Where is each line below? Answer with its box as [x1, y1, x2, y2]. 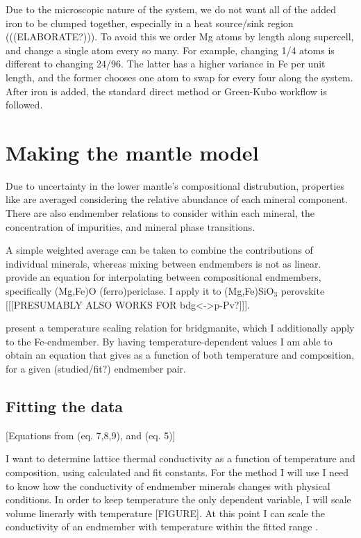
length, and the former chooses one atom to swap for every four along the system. [6, 70, 353, 84]
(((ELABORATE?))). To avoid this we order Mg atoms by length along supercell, [6, 29, 354, 44]
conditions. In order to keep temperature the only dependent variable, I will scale [6, 492, 351, 507]
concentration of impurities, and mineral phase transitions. [6, 219, 255, 234]
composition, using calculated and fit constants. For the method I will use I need [6, 464, 349, 479]
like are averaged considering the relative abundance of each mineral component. [6, 192, 348, 206]
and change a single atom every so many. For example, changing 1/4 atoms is [6, 42, 335, 57]
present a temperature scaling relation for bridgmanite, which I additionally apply [6, 320, 355, 335]
